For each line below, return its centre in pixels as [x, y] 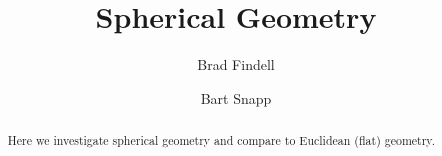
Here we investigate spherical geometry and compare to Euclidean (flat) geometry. [221, 140]
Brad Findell [236, 64]
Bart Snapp [236, 97]
